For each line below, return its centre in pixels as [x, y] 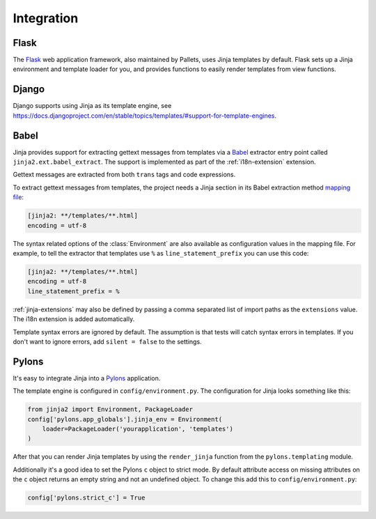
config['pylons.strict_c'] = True [86, 498]
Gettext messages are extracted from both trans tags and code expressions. [124, 175]
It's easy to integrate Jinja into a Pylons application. [87, 378]
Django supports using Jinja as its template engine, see [92, 106]
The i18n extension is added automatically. [74, 319]
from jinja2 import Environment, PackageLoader [110, 410]
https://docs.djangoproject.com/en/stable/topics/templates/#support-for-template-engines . [145, 116]
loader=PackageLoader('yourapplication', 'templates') [138, 429]
